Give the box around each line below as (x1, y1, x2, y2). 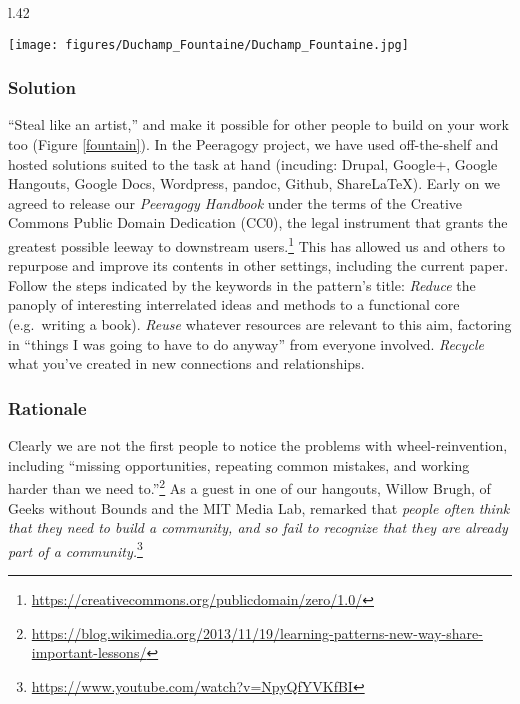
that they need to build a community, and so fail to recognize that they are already (8, 517, 508, 538)
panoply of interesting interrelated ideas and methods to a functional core (8, 294, 460, 315)
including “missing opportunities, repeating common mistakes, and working (8, 454, 470, 475)
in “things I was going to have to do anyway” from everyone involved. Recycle (8, 333, 485, 354)
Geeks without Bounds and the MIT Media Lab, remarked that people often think (8, 497, 510, 518)
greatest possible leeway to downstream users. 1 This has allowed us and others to (8, 233, 506, 256)
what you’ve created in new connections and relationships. (8, 353, 365, 374)
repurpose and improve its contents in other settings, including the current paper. (8, 255, 509, 276)
